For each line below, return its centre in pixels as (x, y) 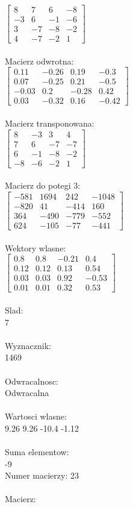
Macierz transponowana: (50, 123)
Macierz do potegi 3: (43, 185)
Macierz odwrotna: (39, 61)
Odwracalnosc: (32, 381)
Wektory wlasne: (36, 247)
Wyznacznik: (28, 345)
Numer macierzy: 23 (42, 475)
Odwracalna (27, 393)
